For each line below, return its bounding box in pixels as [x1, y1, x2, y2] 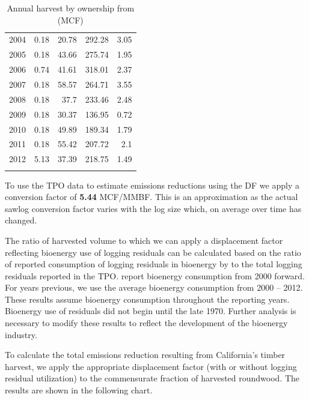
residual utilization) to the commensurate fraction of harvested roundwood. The [5, 372, 300, 384]
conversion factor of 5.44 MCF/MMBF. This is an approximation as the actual [5, 190, 298, 203]
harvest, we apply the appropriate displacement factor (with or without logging [5, 360, 297, 372]
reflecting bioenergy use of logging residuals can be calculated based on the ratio [5, 246, 301, 258]
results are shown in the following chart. [5, 384, 153, 396]
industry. [5, 328, 37, 341]
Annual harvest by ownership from [7, 2, 135, 14]
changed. [5, 214, 37, 226]
